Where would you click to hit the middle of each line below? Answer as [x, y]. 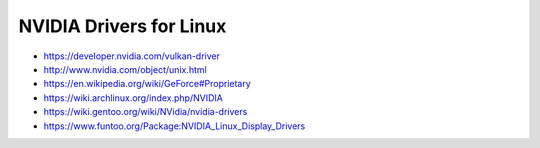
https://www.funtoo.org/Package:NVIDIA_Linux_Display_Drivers [174, 126]
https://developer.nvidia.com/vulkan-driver [131, 56]
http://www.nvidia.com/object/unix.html [125, 69]
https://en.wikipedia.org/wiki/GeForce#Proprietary [147, 84]
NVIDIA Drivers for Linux [122, 26]
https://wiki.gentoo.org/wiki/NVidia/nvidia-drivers [145, 112]
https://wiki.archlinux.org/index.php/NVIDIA [133, 97]
